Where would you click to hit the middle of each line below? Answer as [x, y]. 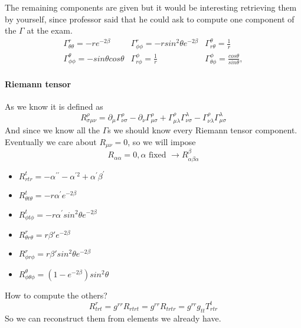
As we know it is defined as [54, 106]
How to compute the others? [56, 295]
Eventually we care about [51, 141]
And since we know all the [53, 130]
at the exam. [50, 30]
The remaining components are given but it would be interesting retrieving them [151, 7]
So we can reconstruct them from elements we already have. [113, 318]
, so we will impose [162, 141]
